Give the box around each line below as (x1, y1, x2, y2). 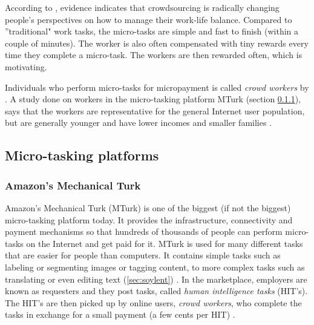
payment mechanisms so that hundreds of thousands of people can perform (5, 225, 283, 238)
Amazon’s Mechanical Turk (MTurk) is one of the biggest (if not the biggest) (5, 201, 291, 214)
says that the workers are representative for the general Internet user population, (5, 104, 305, 117)
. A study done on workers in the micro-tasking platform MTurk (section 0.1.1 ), (5, 93, 301, 105)
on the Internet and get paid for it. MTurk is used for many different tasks (26, 237, 303, 249)
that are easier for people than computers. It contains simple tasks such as (5, 249, 281, 261)
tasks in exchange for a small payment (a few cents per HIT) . (5, 308, 235, 321)
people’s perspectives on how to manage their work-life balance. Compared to (5, 13, 292, 25)
